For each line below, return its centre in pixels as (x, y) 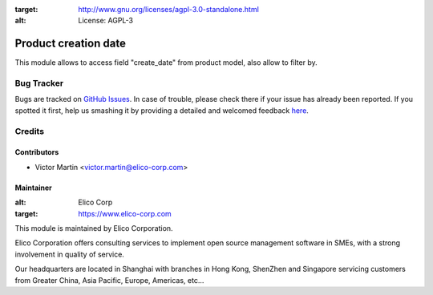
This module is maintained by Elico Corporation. (94, 228)
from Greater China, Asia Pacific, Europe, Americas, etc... (109, 280)
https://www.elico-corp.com (125, 213)
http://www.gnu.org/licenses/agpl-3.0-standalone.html (169, 9)
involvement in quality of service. (69, 254)
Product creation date (70, 44)
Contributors (37, 152)
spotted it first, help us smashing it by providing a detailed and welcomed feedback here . (162, 110)
